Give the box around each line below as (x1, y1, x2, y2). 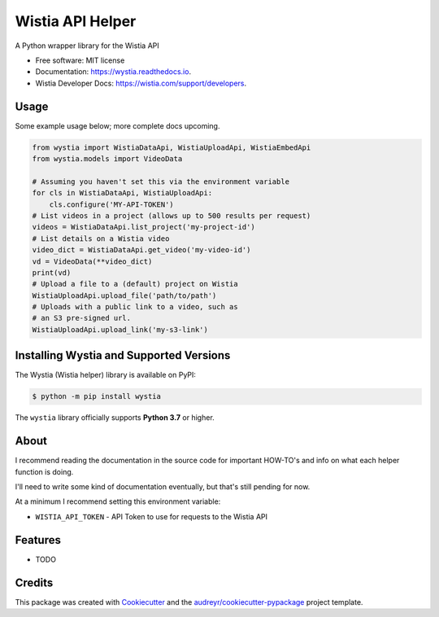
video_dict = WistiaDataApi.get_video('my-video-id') (32, 245, 251, 255)
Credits (15, 575, 54, 589)
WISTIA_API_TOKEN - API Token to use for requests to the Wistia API (35, 511, 268, 521)
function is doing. (15, 466, 74, 476)
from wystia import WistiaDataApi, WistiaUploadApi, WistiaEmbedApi (32, 142, 311, 152)
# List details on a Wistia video (32, 234, 170, 243)
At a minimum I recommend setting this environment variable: (15, 497, 221, 506)
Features (15, 533, 61, 547)
